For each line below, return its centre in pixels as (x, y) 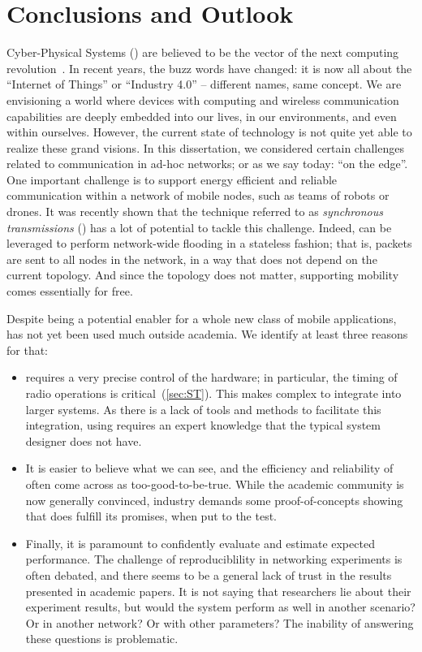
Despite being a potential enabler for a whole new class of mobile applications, (202, 318)
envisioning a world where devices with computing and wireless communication (203, 99)
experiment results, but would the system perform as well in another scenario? (220, 607)
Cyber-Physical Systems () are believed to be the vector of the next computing (203, 52)
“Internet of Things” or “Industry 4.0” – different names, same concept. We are (204, 84)
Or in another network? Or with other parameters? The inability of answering (220, 622)
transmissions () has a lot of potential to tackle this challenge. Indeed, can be (199, 227)
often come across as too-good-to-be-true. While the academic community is (215, 484)
